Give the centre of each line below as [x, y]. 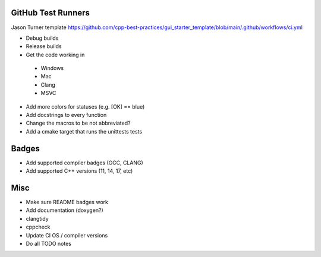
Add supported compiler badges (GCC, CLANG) [85, 163]
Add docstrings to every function [66, 115]
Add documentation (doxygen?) [64, 210]
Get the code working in [55, 55]
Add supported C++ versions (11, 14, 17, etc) [79, 171]
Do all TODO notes [48, 243]
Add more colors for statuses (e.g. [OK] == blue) [85, 106]
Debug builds [42, 38]
